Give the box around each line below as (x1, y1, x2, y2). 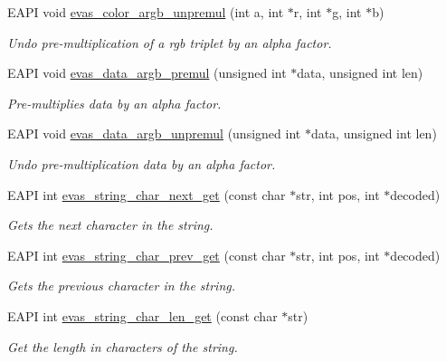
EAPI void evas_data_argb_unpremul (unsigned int (7, 124, 301, 143)
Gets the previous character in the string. (7, 276, 236, 295)
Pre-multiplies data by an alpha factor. (7, 93, 222, 112)
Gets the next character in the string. (7, 215, 214, 234)
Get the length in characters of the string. (7, 337, 238, 356)
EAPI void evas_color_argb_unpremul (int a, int (7, 3, 284, 21)
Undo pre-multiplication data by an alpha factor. (7, 154, 276, 173)
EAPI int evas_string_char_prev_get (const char (7, 245, 286, 264)
